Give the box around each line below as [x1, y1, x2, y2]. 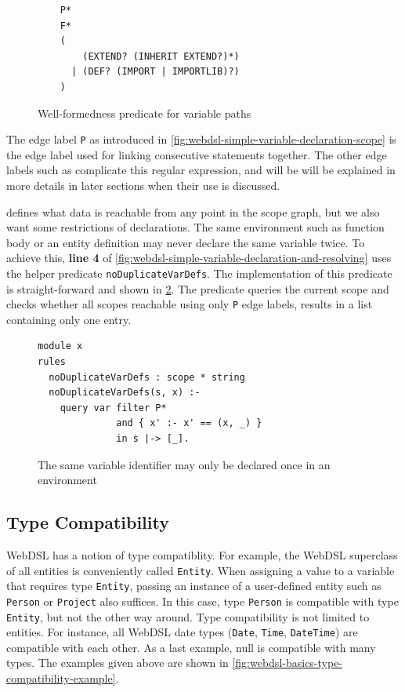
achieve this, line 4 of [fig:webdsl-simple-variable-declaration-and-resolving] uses [6, 249, 392, 266]
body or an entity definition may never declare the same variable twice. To [6, 234, 365, 250]
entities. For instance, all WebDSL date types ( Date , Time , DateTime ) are [6, 624, 358, 640]
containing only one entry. [6, 311, 132, 327]
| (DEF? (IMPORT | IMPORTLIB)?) [71, 66, 240, 78]
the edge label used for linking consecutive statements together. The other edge [6, 146, 387, 162]
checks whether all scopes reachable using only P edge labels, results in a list [6, 296, 373, 312]
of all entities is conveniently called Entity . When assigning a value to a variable [6, 562, 395, 578]
